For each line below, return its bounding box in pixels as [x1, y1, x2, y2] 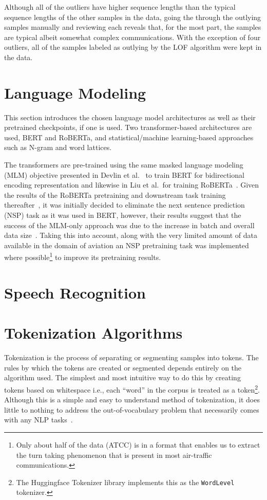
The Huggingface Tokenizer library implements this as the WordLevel [16, 476, 235, 487]
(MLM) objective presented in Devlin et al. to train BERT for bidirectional [4, 169, 244, 180]
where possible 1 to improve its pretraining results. [4, 250, 161, 263]
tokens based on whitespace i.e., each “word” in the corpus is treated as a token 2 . [4, 382, 260, 395]
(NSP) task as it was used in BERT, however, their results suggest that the [4, 210, 241, 220]
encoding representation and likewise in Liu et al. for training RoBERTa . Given [4, 179, 259, 190]
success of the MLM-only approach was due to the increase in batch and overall [4, 219, 255, 230]
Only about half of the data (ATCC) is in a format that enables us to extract [16, 439, 260, 450]
